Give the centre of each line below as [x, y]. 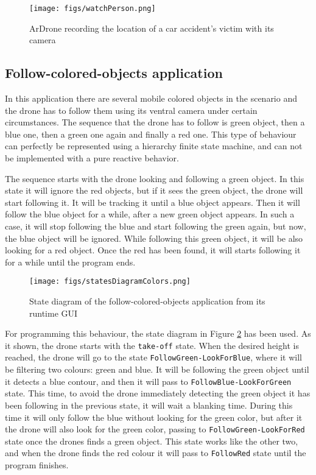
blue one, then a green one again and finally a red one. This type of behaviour [151, 134]
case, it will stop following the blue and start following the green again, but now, [156, 226]
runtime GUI [54, 313]
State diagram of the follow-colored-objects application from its [147, 301]
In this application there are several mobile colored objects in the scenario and [151, 98]
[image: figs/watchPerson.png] [93, 9]
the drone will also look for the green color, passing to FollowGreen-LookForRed [155, 429]
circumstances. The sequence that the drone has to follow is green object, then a [155, 122]
